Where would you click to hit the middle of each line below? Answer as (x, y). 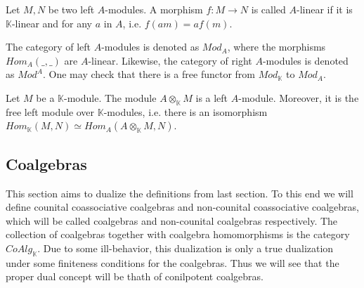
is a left (212, 97)
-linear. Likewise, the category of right (170, 60)
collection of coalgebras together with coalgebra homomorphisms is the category (178, 234)
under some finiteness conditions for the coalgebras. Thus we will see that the (173, 262)
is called (268, 9)
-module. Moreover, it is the (299, 97)
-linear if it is (324, 9)
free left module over (50, 111)
